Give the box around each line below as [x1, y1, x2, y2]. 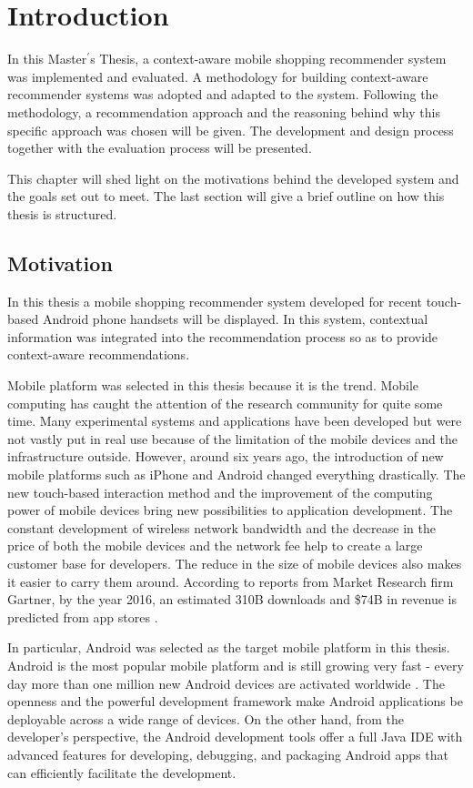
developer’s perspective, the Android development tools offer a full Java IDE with [7, 727, 463, 746]
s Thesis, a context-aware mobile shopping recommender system [90, 49, 447, 68]
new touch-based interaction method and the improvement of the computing [7, 482, 433, 501]
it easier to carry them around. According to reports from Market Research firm [7, 571, 454, 591]
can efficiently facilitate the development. [7, 763, 236, 782]
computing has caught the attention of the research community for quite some [7, 393, 443, 412]
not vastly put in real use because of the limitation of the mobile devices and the [7, 429, 458, 448]
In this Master [7, 49, 87, 68]
